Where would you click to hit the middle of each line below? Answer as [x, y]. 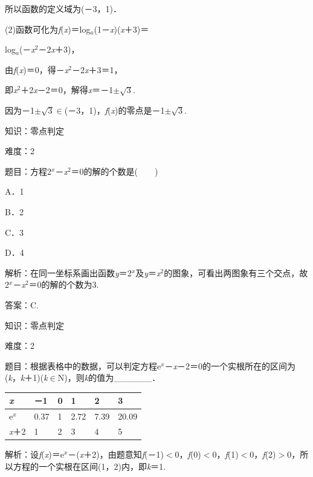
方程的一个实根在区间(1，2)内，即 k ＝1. [89, 466]
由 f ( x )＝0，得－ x [37, 69]
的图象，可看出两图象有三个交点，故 [236, 272]
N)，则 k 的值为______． [109, 378]
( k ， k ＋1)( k [26, 378]
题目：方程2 [28, 171]
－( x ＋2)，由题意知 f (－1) [116, 454]
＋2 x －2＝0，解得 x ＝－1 [67, 90]
